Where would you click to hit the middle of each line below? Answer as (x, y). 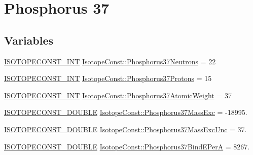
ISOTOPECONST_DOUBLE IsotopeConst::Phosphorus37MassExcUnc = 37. (125, 129)
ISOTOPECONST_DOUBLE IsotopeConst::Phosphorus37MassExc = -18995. (126, 112)
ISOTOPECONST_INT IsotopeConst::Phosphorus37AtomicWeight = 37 (118, 95)
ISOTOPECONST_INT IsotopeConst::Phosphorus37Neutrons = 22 (110, 61)
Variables (29, 40)
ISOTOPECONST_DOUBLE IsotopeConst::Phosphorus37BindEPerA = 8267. (127, 146)
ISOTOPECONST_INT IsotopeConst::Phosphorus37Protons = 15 (108, 78)
